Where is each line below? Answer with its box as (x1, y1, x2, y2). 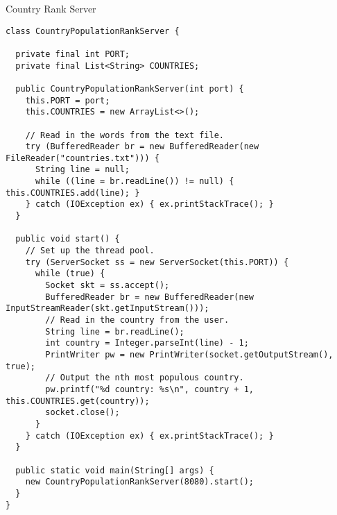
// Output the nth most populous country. (45, 373, 244, 383)
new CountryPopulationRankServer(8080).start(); (25, 477, 254, 487)
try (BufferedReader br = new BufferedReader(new (25, 142, 259, 152)
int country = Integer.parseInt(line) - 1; (45, 338, 249, 348)
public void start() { (15, 234, 120, 244)
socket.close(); (45, 407, 120, 418)
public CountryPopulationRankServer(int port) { (15, 83, 244, 94)
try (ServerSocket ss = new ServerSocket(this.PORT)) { (25, 257, 289, 267)
